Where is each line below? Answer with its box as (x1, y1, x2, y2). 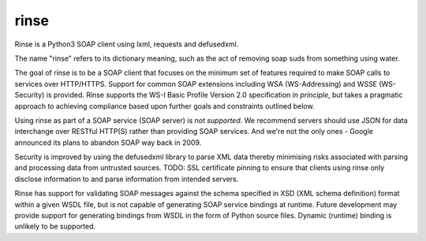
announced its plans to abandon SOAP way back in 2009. (14, 138, 202, 147)
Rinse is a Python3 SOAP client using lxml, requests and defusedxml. (14, 39, 239, 49)
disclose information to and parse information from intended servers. (14, 174, 239, 184)
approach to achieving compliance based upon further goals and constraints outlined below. (14, 101, 315, 110)
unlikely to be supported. (14, 221, 96, 232)
